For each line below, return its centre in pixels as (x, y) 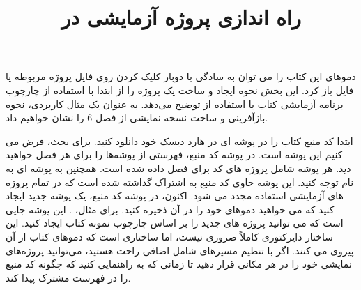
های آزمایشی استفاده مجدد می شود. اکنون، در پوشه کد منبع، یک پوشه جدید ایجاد (175, 196)
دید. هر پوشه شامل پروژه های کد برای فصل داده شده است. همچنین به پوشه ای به (178, 168)
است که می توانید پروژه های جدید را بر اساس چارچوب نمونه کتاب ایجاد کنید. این (175, 223)
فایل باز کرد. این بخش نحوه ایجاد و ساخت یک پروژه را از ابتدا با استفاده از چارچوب (180, 90)
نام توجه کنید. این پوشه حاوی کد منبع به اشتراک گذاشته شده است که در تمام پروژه (180, 182)
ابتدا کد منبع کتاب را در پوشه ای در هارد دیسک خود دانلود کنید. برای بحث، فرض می (179, 140)
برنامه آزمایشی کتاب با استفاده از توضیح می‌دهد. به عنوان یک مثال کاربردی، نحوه (175, 104)
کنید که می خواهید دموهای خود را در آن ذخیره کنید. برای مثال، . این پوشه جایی (170, 209)
